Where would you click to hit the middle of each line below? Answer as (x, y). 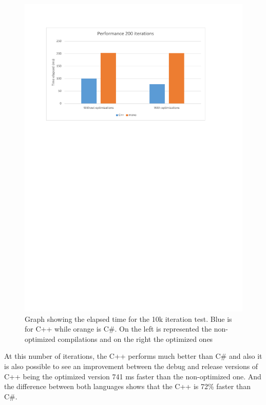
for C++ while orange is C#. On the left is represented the (118, 329)
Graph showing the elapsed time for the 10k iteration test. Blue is (128, 319)
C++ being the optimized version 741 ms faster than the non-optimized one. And (133, 376)
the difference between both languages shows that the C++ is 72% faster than (127, 386)
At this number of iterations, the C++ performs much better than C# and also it (133, 356)
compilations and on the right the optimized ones (135, 339)
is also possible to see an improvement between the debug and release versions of (131, 366)
